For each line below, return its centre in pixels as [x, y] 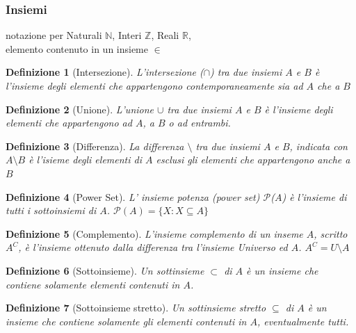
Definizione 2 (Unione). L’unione [80, 109]
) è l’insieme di [314, 196]
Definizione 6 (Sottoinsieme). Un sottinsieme [105, 270]
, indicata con [318, 146]
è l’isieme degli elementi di [85, 160]
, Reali [165, 35]
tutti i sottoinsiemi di [51, 210]
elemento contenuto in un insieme [77, 48]
